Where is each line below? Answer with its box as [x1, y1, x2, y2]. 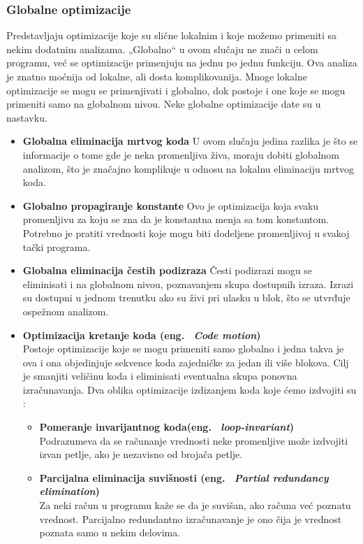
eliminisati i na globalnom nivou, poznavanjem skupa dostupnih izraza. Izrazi [22, 276, 354, 291]
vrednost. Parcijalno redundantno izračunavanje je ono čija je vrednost [39, 511, 342, 526]
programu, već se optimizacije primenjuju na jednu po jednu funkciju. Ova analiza [6, 55, 357, 70]
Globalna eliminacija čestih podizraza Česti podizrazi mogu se [22, 263, 312, 278]
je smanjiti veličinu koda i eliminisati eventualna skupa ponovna [22, 368, 297, 383]
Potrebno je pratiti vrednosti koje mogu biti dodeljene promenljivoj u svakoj [22, 225, 350, 240]
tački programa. [22, 239, 91, 254]
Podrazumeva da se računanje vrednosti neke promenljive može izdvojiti [39, 433, 348, 448]
